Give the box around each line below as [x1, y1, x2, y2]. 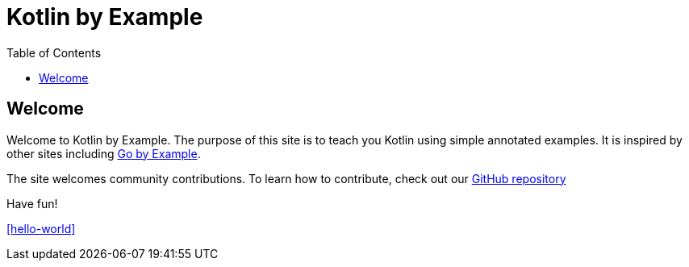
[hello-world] [6, 221, 76, 236]
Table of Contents [6, 45, 102, 60]
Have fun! [6, 196, 58, 211]
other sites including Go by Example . [6, 146, 201, 161]
